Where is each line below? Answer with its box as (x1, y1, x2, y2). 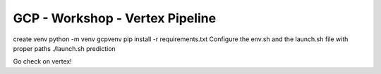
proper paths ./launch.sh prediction (13, 44, 116, 52)
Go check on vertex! (13, 57, 72, 66)
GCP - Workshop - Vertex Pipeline (13, 10, 217, 26)
